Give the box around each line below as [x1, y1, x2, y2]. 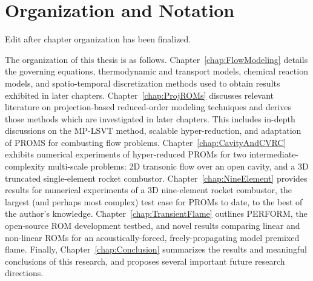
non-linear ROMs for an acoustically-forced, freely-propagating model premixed [5, 231, 300, 243]
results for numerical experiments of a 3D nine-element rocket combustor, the [5, 183, 292, 196]
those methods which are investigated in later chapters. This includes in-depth [5, 112, 295, 125]
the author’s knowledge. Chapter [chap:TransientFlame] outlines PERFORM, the [5, 207, 308, 220]
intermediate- [249, 148, 299, 160]
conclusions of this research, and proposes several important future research [5, 254, 285, 267]
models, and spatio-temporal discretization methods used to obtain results [5, 76, 280, 89]
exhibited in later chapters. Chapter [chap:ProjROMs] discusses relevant [5, 88, 274, 101]
